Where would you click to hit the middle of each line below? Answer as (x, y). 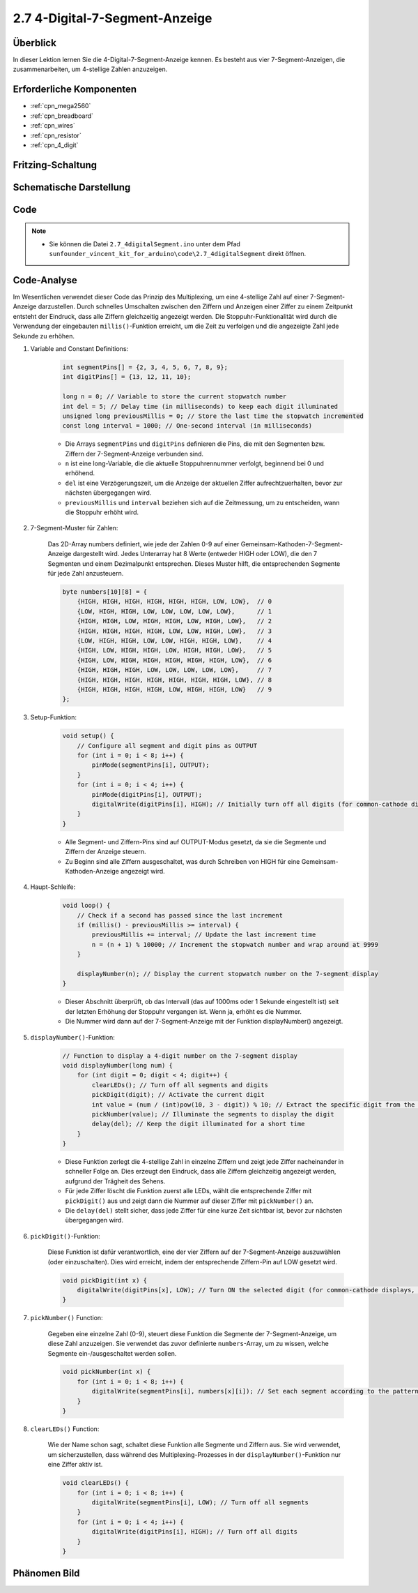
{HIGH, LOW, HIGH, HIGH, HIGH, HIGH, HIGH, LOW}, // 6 (175, 660)
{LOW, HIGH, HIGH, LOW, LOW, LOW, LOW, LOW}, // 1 (175, 611)
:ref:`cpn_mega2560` (61, 106)
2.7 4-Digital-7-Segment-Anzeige (113, 18)
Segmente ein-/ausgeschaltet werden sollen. (112, 1353)
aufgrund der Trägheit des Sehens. (115, 1181)
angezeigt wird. (143, 871)
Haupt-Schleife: (53, 887)
